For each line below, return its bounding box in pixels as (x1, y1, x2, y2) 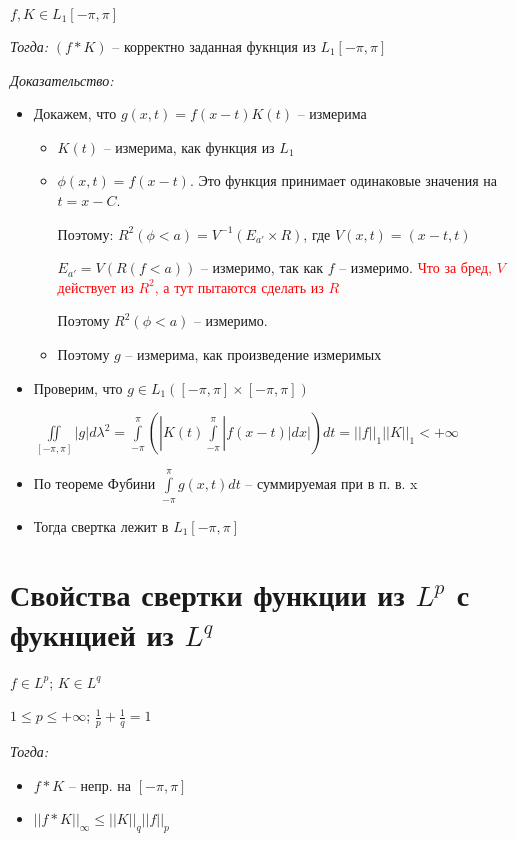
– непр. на (68, 774, 132, 795)
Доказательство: (10, 69, 114, 90)
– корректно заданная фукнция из (112, 36, 316, 56)
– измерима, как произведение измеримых (125, 343, 382, 364)
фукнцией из (10, 613, 174, 654)
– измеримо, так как (200, 257, 323, 278)
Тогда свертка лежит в (33, 515, 169, 536)
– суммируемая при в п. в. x (245, 473, 418, 494)
